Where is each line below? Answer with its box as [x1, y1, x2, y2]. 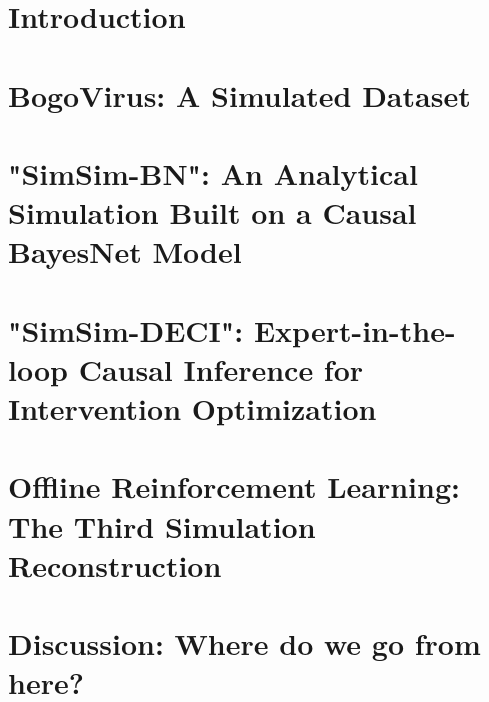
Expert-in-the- [253, 309, 456, 350]
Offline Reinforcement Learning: [8, 466, 460, 507]
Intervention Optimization [8, 388, 377, 429]
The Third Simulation [8, 505, 316, 546]
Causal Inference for [78, 348, 364, 389]
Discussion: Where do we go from [8, 623, 481, 664]
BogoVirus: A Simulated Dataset [8, 74, 471, 115]
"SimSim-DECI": [8, 309, 244, 350]
